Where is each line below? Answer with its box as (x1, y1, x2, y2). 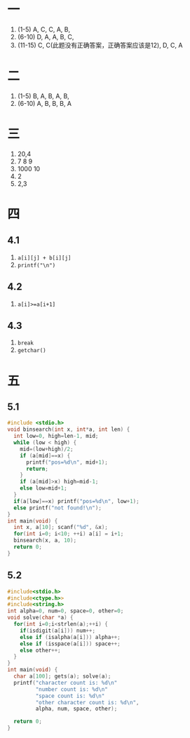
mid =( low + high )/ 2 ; (20, 445, 74, 452)
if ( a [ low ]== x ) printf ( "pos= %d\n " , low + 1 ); (13, 497, 140, 504)
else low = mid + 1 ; (20, 485, 68, 492)
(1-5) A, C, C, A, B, (17, 25, 71, 34)
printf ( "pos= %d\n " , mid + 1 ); (25, 459, 109, 466)
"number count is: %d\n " (35, 685, 109, 693)
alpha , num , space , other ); (35, 705, 118, 713)
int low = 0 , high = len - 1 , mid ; (13, 433, 99, 440)
